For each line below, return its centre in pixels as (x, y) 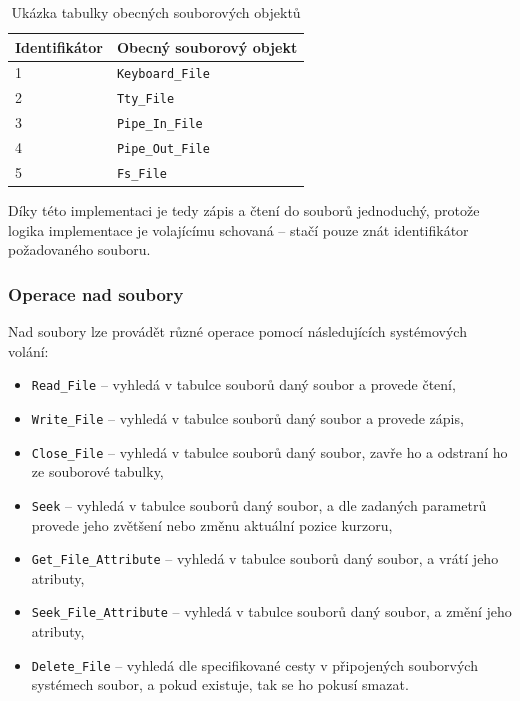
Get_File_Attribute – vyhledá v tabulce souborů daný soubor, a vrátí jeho (265, 558)
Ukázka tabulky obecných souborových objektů (156, 12)
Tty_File (145, 99)
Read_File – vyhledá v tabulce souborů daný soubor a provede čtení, (243, 384)
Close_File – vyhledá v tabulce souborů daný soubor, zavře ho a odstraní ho (269, 451)
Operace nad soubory (96, 293)
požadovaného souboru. (79, 249)
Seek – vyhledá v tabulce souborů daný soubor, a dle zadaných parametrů (259, 504)
